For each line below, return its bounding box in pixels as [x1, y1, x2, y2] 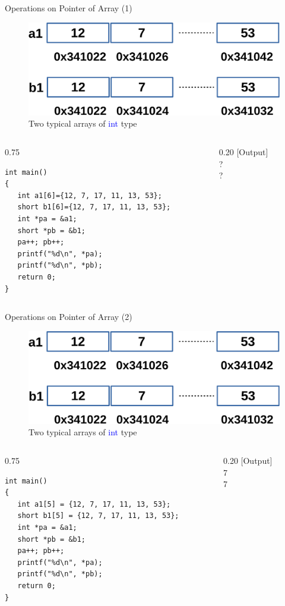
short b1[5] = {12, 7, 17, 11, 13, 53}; [17, 511, 179, 520]
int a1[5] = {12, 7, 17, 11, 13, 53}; [17, 500, 171, 508]
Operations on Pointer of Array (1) [5, 2, 132, 14]
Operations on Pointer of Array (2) [5, 310, 132, 323]
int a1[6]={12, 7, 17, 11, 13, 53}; [17, 191, 162, 200]
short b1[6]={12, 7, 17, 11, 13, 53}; [17, 203, 171, 212]
